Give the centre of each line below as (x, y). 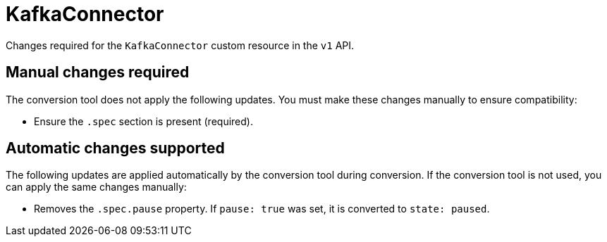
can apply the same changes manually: (96, 187)
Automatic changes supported (115, 148)
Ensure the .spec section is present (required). (143, 121)
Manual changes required (98, 72)
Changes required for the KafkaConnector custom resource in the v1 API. (180, 45)
